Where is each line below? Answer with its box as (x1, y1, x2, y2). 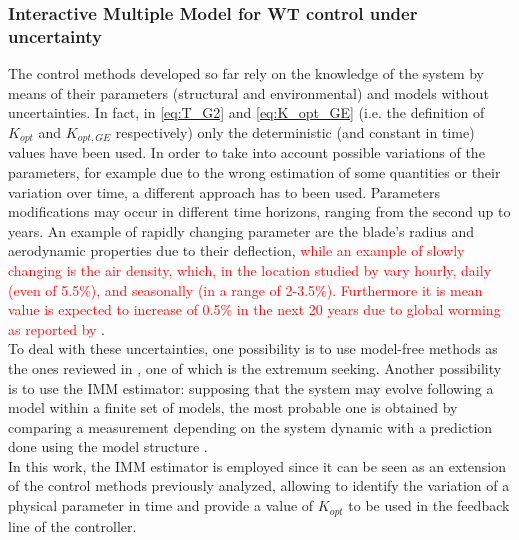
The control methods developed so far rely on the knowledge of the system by (8, 63, 484, 84)
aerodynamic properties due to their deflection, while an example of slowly (8, 240, 465, 261)
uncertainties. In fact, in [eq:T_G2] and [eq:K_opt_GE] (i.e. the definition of (8, 102, 485, 123)
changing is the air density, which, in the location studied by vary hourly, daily (8, 259, 492, 280)
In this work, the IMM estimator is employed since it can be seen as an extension (8, 455, 506, 476)
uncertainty (8, 23, 102, 48)
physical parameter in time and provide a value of (8, 495, 314, 516)
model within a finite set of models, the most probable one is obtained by (8, 397, 458, 418)
